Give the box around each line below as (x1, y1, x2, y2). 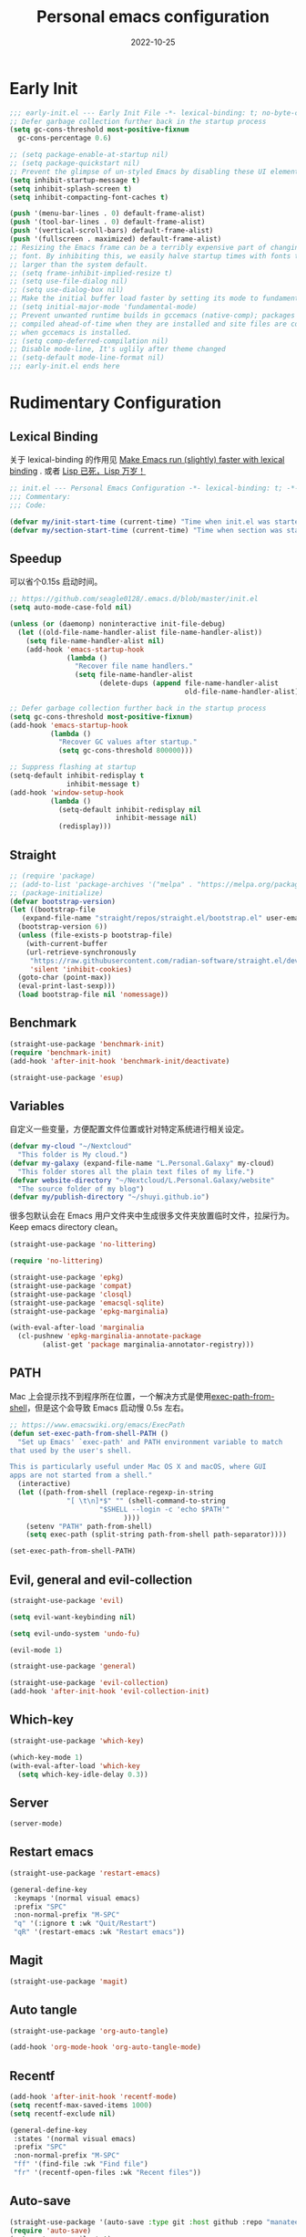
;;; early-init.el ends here (9, 362, 120, 371)
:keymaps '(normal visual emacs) (13, 1893, 141, 1903)
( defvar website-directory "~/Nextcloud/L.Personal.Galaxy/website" (9, 1175, 275, 1185)
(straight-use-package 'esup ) (9, 1073, 125, 1082)
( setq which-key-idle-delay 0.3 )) (17, 1770, 148, 1779)
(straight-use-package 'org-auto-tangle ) (9, 2026, 169, 2035)
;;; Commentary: (9, 492, 71, 501)
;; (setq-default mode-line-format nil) (9, 353, 166, 362)
